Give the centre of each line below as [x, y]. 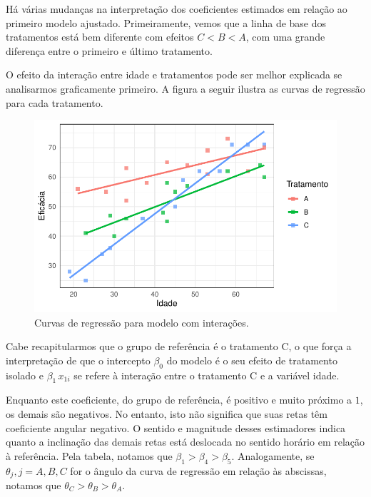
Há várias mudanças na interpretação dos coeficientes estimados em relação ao [177, 9]
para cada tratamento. [55, 102]
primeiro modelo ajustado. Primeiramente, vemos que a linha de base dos [166, 22]
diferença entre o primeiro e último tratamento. [109, 50]
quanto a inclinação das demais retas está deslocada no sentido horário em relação [185, 442]
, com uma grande [285, 37]
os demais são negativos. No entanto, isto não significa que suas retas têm [167, 413]
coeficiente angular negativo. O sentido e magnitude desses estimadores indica [176, 427]
